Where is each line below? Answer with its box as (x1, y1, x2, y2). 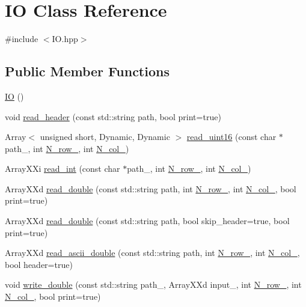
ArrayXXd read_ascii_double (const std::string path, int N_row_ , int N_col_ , (5, 246, 300, 259)
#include (5, 32, 38, 45)
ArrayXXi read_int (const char (5, 162, 120, 175)
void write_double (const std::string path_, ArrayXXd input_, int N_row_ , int (5, 278, 302, 291)
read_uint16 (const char (186, 130, 277, 143)
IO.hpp (52, 32, 78, 45)
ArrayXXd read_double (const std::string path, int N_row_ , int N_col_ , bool (5, 182, 296, 195)
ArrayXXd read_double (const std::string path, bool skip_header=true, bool (5, 214, 290, 227)
